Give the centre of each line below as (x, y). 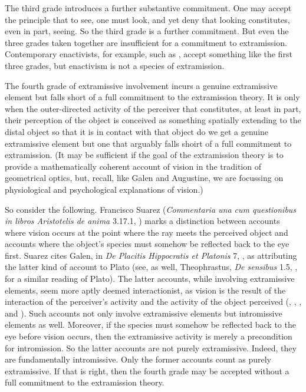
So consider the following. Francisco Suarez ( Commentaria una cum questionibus (151, 209)
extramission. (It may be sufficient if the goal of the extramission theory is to (144, 155)
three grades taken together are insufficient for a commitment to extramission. (146, 42)
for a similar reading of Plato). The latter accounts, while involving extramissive (150, 279)
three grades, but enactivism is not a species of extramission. (115, 65)
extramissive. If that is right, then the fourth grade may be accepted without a (147, 370)
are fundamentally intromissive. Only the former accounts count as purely (138, 359)
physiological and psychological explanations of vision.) (104, 189)
